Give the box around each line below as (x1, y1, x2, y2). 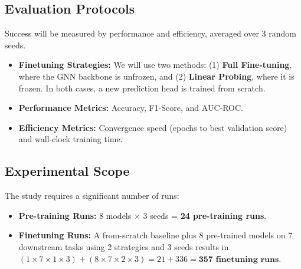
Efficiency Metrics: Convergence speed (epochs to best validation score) (18, 121, 287, 133)
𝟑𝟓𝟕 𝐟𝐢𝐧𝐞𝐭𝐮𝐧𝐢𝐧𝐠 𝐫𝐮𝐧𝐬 (198, 255, 279, 264)
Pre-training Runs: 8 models (18, 209, 132, 221)
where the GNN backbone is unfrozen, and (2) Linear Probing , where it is (18, 70, 295, 82)
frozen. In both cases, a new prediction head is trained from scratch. (18, 81, 266, 94)
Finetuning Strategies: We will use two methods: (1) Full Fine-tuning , (18, 58, 292, 71)
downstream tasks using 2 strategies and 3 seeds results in (18, 240, 229, 252)
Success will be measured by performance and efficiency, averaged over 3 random (5, 27, 296, 40)
